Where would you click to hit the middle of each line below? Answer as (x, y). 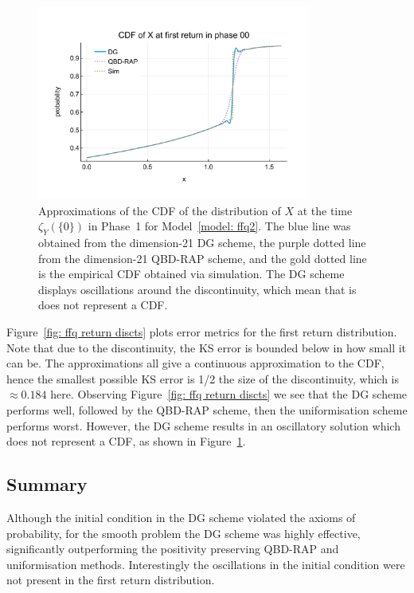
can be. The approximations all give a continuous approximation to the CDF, (195, 363)
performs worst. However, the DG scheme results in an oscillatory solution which (203, 425)
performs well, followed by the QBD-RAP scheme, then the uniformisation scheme (207, 410)
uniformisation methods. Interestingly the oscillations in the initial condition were (206, 564)
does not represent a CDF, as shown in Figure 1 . (126, 441)
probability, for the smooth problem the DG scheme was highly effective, (184, 533)
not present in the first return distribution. (111, 580)
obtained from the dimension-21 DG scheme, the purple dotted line (202, 243)
